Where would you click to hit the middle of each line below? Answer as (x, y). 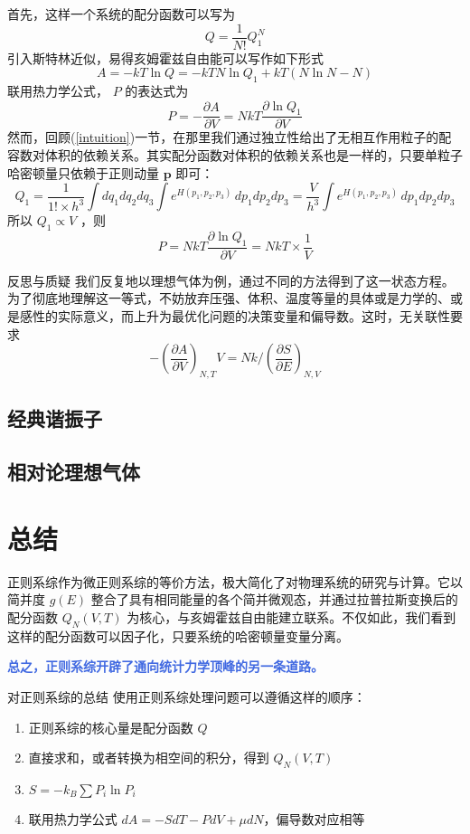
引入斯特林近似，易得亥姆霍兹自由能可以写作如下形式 (165, 57)
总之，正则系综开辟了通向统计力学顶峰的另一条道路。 (165, 666)
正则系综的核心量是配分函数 (111, 727)
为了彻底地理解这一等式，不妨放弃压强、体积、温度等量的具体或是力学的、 (229, 298)
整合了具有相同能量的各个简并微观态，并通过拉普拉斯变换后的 (274, 599)
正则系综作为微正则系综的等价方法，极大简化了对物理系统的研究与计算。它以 (235, 581)
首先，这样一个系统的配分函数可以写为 (121, 14)
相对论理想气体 (74, 472)
